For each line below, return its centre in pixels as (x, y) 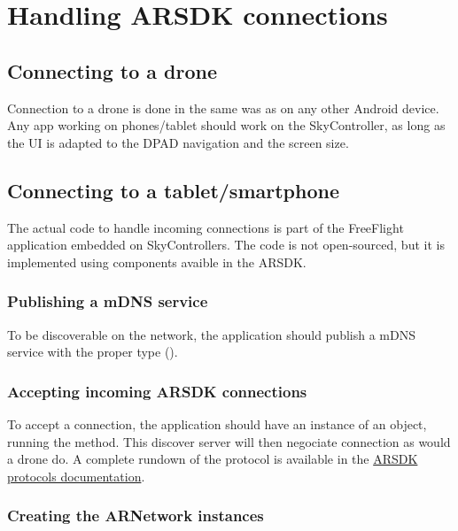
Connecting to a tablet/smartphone (173, 190)
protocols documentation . (76, 476)
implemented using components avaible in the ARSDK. (157, 262)
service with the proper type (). (93, 352)
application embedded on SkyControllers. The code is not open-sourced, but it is (226, 245)
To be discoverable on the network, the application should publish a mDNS (211, 334)
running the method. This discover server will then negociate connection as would (229, 441)
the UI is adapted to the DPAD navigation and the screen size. (178, 142)
